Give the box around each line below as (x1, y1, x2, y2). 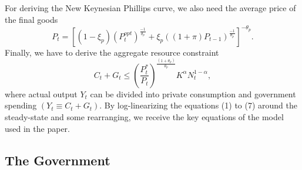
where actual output (5, 87, 78, 100)
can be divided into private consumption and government (90, 87, 296, 100)
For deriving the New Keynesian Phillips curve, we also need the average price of (5, 2, 296, 13)
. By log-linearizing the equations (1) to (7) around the (99, 99, 297, 111)
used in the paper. (5, 122, 70, 134)
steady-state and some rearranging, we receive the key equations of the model (5, 110, 284, 123)
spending (5, 99, 37, 111)
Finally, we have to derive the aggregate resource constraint (5, 46, 219, 58)
